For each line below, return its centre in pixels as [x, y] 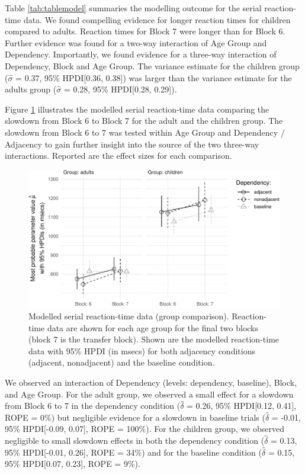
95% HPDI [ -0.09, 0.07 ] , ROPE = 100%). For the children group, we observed [145, 429]
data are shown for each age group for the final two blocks [153, 327]
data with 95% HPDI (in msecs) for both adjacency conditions [142, 350]
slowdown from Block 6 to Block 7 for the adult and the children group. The [144, 121]
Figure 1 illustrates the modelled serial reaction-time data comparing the [137, 109]
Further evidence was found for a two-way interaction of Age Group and [136, 42]
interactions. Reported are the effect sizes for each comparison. [118, 156]
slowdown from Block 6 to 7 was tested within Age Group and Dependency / [145, 132]
